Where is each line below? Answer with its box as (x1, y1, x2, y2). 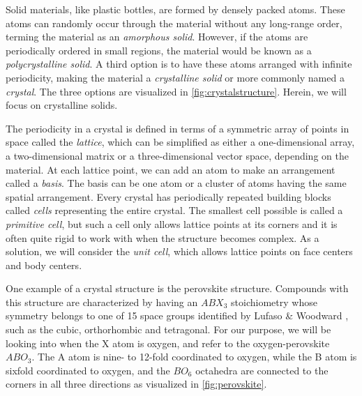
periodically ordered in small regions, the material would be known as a (6, 43, 312, 57)
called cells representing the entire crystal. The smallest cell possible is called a (6, 203, 343, 218)
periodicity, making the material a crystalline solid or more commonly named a (6, 70, 345, 84)
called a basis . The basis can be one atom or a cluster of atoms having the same (6, 176, 347, 190)
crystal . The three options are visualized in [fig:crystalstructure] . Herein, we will (6, 84, 347, 98)
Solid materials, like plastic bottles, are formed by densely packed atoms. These (6, 2, 345, 16)
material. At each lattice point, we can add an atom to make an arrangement (6, 162, 335, 176)
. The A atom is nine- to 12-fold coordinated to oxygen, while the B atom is (31, 349, 357, 364)
